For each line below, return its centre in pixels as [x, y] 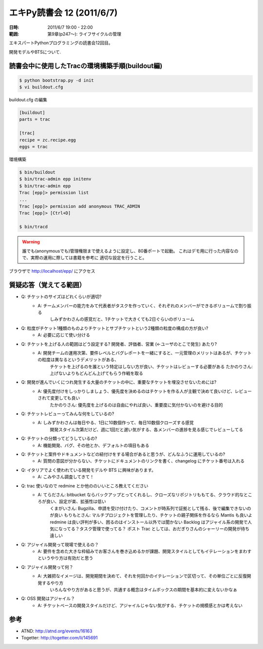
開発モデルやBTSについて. [35, 52]
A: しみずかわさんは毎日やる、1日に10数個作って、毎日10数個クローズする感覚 [116, 423]
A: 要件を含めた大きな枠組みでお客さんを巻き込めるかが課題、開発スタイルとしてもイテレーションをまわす [145, 551]
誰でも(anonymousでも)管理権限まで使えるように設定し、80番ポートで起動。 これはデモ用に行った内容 [126, 251]
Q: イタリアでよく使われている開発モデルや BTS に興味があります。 [88, 470]
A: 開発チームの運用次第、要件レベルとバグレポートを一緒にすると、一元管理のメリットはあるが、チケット [145, 352]
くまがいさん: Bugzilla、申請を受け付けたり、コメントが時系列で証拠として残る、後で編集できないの [150, 508]
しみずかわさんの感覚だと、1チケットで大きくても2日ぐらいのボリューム [122, 319]
